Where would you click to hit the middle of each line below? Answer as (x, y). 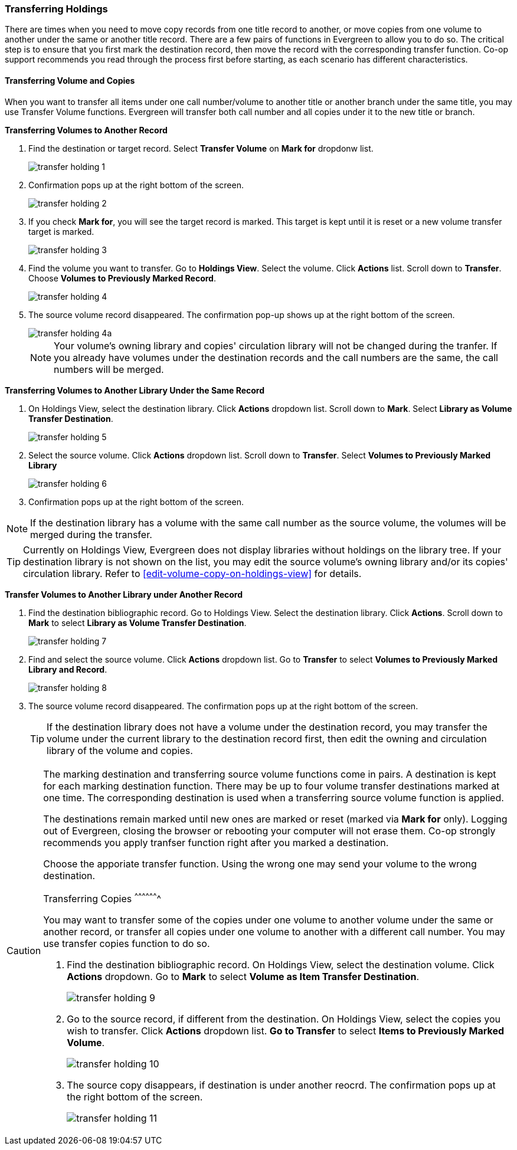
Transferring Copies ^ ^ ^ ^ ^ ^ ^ (102, 897)
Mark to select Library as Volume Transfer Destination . (138, 622)
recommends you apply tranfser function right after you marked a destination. (216, 842)
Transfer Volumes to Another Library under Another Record (124, 594)
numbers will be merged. (109, 369)
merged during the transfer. (91, 534)
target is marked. (61, 231)
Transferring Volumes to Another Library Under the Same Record (135, 390)
